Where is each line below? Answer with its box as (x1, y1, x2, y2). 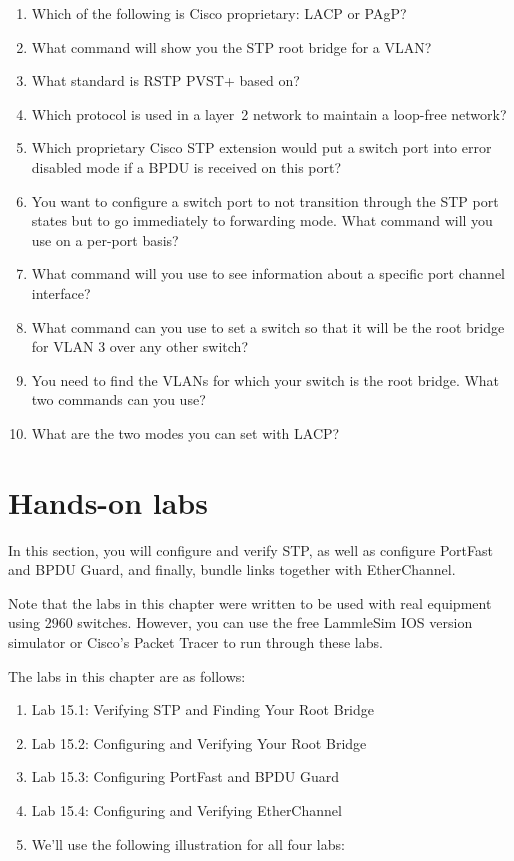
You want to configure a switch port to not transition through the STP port (31, 190, 499, 211)
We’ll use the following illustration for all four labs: (31, 833, 345, 854)
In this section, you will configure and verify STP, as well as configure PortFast (8, 539, 493, 560)
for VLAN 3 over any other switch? (31, 336, 248, 357)
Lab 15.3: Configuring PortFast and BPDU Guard (31, 766, 339, 787)
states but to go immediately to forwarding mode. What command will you (31, 210, 493, 231)
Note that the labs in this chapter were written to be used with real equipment (8, 592, 492, 613)
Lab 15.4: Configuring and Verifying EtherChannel (31, 799, 342, 820)
